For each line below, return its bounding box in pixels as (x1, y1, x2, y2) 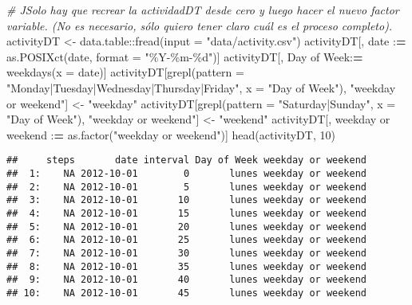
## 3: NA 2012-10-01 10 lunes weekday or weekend (6, 194, 367, 206)
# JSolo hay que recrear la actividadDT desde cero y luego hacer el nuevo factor (6, 2, 399, 18)
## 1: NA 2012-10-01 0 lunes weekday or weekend (6, 168, 367, 179)
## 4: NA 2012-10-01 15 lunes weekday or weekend (6, 207, 367, 219)
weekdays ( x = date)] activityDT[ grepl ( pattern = (6, 64, 244, 80)
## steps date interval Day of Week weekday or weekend (6, 154, 367, 166)
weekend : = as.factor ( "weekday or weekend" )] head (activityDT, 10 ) (6, 126, 335, 143)
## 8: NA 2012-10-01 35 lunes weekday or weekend (6, 260, 367, 272)
